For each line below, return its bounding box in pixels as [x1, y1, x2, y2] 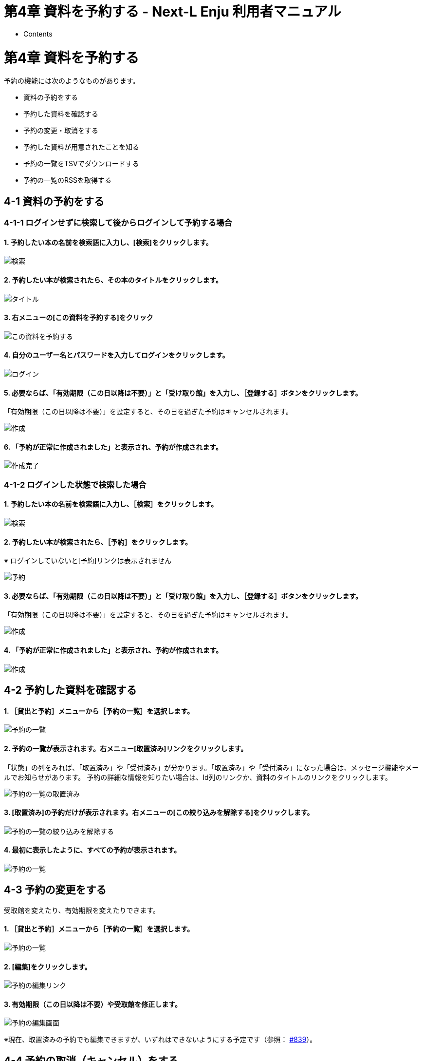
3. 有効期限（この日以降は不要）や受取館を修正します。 [4, 1000, 182, 1008]
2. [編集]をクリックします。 [4, 962, 92, 971]
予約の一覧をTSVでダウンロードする [23, 159, 139, 168]
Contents [23, 29, 53, 38]
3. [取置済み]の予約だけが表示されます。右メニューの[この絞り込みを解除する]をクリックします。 [4, 808, 314, 817]
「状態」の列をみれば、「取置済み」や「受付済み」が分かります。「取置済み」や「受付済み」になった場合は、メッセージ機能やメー [4, 763, 419, 772]
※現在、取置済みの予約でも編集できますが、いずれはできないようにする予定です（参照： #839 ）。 [4, 1035, 317, 1044]
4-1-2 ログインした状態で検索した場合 [4, 479, 147, 490]
